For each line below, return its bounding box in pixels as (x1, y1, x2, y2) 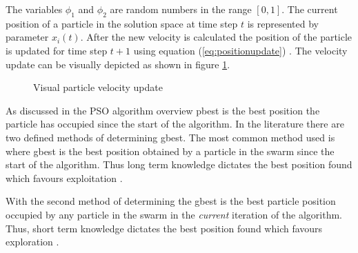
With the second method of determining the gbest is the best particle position (6, 194, 336, 208)
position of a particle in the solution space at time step (6, 16, 238, 30)
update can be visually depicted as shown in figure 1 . (6, 57, 230, 71)
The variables (6, 2, 63, 16)
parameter (6, 30, 49, 44)
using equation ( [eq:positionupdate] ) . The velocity (133, 43, 348, 57)
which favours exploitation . (6, 170, 123, 185)
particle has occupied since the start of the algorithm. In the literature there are (6, 117, 344, 131)
